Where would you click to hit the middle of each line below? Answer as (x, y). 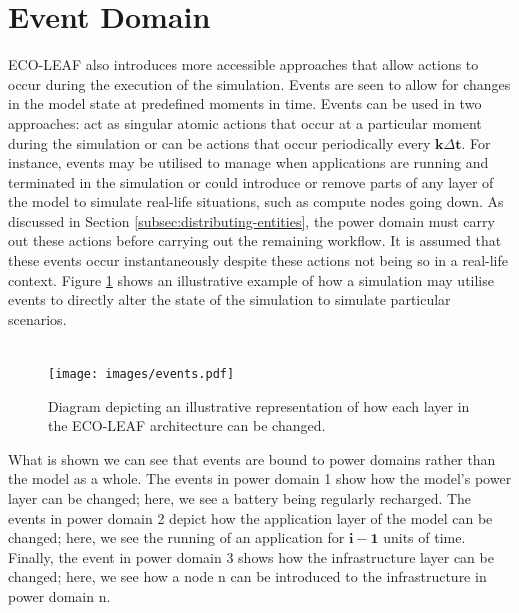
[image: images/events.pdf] (141, 374)
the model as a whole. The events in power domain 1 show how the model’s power (260, 478)
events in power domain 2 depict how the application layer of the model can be (250, 517)
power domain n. (59, 596)
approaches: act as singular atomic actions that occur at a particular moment (245, 122)
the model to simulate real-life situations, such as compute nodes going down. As (256, 201)
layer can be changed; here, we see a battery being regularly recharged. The (240, 498)
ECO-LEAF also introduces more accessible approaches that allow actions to (243, 64)
